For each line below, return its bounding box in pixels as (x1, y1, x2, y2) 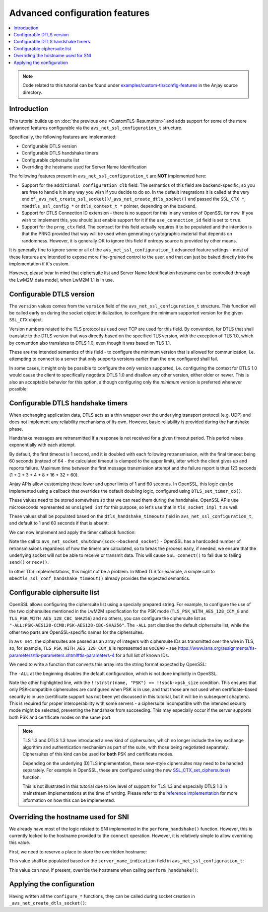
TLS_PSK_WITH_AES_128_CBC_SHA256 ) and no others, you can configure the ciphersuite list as (9, 615, 206, 621)
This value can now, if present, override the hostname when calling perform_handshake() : (9, 867, 199, 873)
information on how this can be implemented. (22, 797, 115, 803)
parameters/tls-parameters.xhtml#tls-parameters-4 (9, 652, 115, 658)
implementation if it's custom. (9, 261, 70, 267)
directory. (22, 89, 42, 95)
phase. (9, 426, 23, 432)
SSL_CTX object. (9, 317, 43, 323)
